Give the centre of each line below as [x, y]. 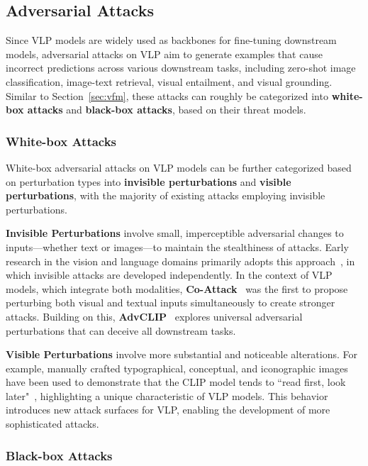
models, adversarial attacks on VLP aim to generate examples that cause [164, 54]
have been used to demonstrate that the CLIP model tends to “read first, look [176, 382]
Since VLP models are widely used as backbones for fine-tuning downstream [171, 40]
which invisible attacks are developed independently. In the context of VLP [169, 275]
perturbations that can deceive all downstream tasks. [121, 330]
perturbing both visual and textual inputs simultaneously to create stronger [171, 303]
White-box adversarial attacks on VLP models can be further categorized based [179, 167]
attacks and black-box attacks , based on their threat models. [167, 110]
